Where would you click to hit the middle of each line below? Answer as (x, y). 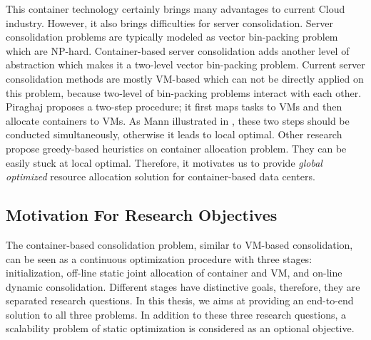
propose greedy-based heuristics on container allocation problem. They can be (176, 148)
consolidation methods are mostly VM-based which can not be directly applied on (185, 78)
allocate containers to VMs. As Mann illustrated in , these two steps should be (178, 120)
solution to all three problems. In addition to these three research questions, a (176, 314)
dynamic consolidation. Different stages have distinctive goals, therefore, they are (183, 286)
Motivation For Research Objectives (142, 215)
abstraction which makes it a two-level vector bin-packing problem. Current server (185, 65)
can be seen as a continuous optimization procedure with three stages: (159, 258)
